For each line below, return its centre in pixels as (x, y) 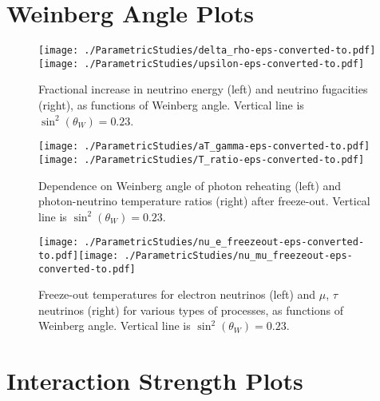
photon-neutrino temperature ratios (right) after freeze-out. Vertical (204, 201)
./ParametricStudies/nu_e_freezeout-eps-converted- (224, 242)
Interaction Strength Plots (155, 381)
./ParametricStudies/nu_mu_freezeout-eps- (238, 255)
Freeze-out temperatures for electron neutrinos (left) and (177, 294)
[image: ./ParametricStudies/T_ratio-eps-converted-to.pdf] (202, 159)
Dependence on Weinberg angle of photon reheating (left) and (190, 185)
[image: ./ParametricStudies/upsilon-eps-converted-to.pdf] (202, 64)
